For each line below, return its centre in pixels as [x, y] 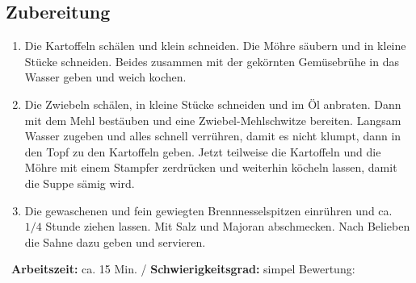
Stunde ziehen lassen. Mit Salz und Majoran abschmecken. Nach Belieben [228, 226]
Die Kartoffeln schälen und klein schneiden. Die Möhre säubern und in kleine [215, 46]
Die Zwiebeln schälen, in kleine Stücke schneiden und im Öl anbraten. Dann [213, 104]
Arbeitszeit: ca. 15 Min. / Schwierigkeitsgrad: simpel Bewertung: [183, 269]
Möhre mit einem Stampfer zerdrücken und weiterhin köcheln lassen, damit [211, 167]
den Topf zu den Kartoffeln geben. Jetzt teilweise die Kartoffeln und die [203, 151]
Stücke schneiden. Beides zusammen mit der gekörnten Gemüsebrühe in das [212, 61]
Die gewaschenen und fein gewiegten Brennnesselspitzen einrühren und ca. [208, 210]
